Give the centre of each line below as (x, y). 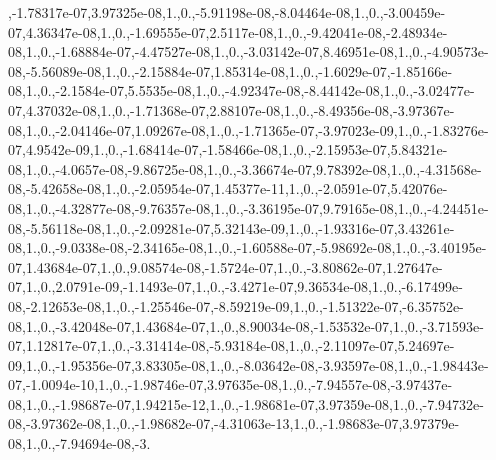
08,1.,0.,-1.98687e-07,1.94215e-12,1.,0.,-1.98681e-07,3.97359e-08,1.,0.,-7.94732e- (246, 403)
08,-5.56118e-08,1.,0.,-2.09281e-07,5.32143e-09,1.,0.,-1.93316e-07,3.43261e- (231, 227)
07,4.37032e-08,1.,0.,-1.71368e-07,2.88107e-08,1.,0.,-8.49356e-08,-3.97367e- (231, 109)
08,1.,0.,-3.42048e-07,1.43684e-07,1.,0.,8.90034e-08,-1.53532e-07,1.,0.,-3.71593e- (246, 325)
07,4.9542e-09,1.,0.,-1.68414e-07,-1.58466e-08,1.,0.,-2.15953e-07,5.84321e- (228, 149)
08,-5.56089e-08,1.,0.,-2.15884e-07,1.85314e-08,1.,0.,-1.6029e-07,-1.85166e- (230, 70)
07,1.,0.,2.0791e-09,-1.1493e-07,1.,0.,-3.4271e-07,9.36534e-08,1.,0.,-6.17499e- (235, 286)
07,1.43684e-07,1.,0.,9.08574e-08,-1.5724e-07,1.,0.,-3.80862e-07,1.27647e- (225, 266)
